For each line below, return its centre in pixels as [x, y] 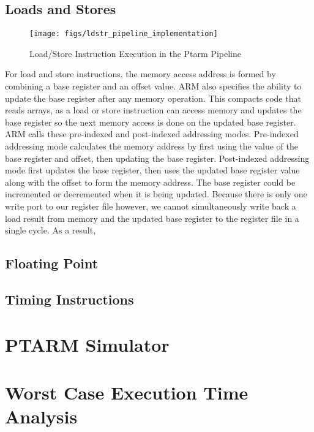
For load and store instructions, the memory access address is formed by [140, 74]
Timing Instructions [69, 299]
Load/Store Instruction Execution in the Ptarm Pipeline [135, 53]
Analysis [41, 416]
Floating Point [52, 263]
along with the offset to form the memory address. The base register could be [150, 182]
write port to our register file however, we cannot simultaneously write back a [151, 206]
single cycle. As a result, [50, 230]
